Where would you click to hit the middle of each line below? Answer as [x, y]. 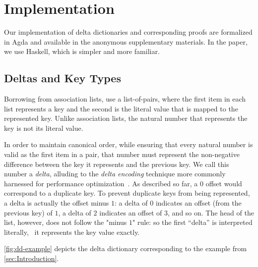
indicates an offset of [131, 212]
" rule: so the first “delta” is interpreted [193, 222]
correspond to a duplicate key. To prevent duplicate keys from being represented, [127, 193]
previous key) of [28, 212]
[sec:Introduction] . [32, 258]
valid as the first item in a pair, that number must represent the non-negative [122, 154]
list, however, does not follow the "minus [65, 222]
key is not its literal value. [44, 128]
